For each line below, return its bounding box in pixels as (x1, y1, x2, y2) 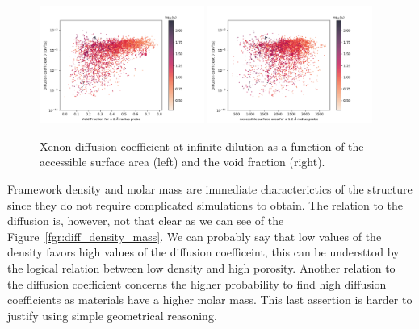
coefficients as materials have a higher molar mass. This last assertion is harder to (7, 291, 413, 308)
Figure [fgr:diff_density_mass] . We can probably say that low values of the (7, 227, 382, 244)
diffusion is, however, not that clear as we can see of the (7, 212, 284, 229)
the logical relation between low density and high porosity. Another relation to (7, 260, 396, 277)
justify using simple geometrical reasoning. (7, 306, 217, 323)
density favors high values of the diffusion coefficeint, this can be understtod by (7, 244, 400, 260)
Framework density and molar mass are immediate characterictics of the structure (7, 181, 413, 198)
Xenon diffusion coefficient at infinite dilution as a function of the (40, 137, 364, 154)
